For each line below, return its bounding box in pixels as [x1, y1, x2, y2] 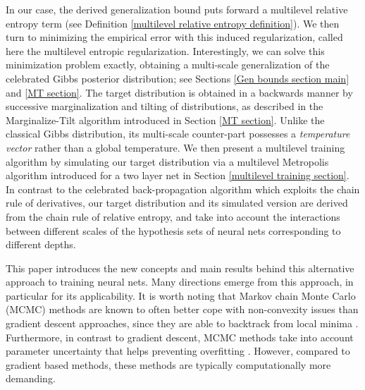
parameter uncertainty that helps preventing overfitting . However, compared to [6, 343, 350, 358]
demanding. [6, 371, 56, 386]
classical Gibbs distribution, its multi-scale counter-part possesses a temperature [6, 126, 350, 141]
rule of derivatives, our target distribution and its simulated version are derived [6, 195, 348, 210]
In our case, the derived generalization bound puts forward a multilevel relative [6, 2, 348, 16]
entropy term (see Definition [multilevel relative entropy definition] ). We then [6, 16, 340, 30]
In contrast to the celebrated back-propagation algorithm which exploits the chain [6, 181, 360, 196]
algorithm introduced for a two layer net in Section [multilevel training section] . [6, 168, 349, 183]
